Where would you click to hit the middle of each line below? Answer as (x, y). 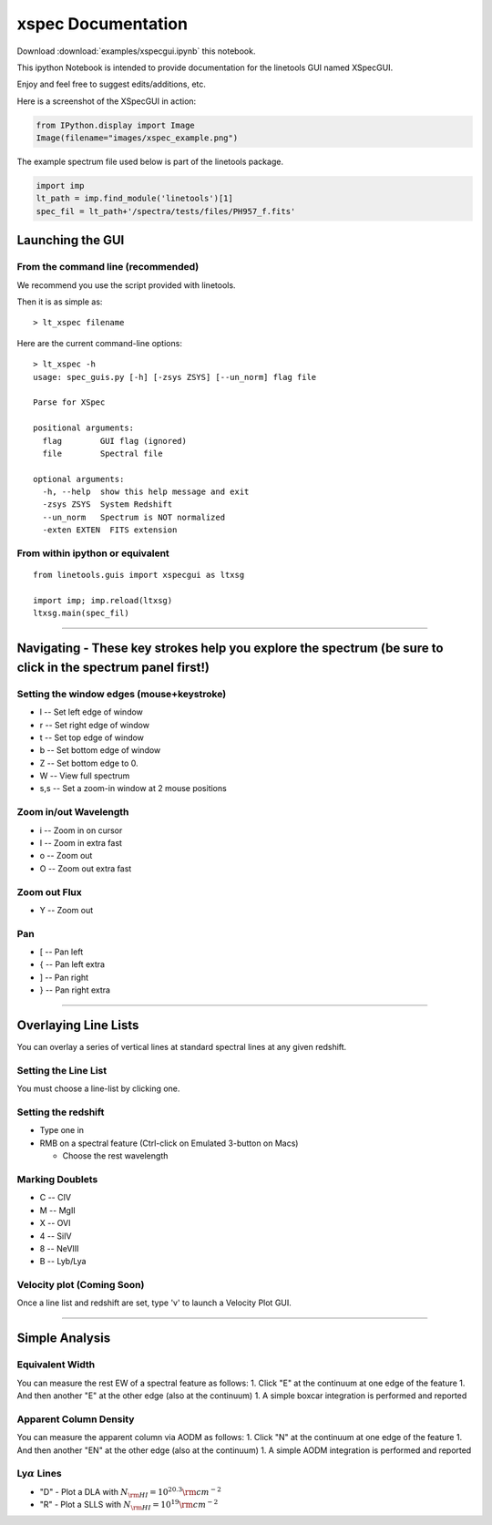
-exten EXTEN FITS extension (110, 530)
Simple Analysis (64, 1339)
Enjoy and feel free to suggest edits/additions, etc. (112, 84)
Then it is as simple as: (60, 302)
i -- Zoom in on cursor (81, 830)
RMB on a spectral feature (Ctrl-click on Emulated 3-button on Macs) (169, 1143)
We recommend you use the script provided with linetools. (126, 285)
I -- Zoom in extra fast (81, 842)
